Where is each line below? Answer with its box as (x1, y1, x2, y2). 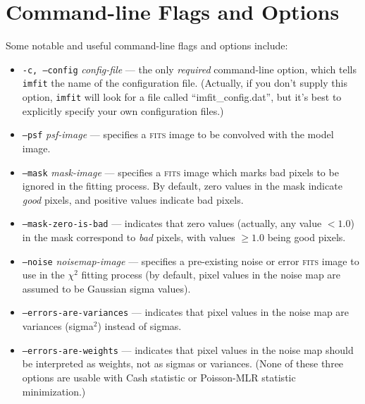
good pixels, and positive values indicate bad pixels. (22, 192, 244, 207)
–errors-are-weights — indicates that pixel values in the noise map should (22, 342, 354, 357)
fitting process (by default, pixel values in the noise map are (81, 267, 341, 282)
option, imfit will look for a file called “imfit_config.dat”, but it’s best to (22, 90, 342, 104)
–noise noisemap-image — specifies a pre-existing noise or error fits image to (22, 253, 359, 268)
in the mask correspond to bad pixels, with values (22, 230, 235, 245)
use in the (22, 267, 65, 282)
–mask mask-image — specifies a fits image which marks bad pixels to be (22, 164, 339, 179)
